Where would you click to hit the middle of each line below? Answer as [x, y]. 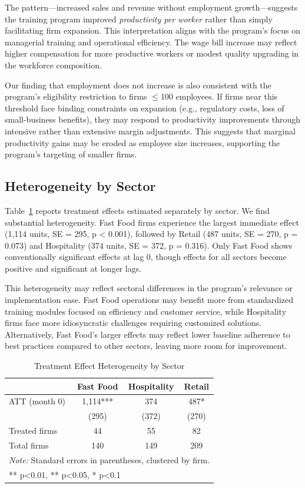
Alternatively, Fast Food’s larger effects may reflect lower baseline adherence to [147, 334]
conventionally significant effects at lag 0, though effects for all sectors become [146, 257]
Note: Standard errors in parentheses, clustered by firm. [110, 459]
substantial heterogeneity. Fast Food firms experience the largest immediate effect [152, 222]
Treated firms [33, 431]
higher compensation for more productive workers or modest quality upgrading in [152, 53]
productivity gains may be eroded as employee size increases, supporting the [142, 142]
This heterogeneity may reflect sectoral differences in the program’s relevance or [149, 288]
